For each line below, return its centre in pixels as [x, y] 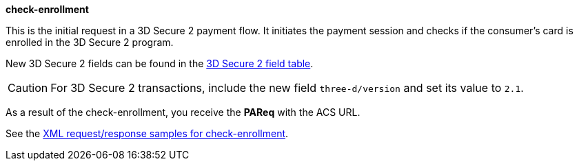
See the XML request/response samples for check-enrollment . [147, 133]
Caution [28, 88]
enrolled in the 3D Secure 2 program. [90, 42]
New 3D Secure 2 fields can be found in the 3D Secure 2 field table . [160, 63]
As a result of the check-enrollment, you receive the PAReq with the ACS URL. [183, 112]
